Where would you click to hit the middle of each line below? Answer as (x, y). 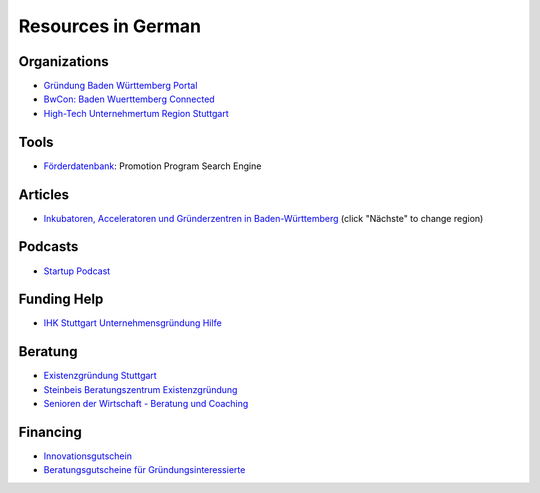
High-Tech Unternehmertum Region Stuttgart (136, 113)
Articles (44, 194)
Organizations (63, 61)
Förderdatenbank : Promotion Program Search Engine (152, 166)
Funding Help (61, 299)
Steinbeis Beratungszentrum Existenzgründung (140, 389)
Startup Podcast (77, 271)
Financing (50, 431)
